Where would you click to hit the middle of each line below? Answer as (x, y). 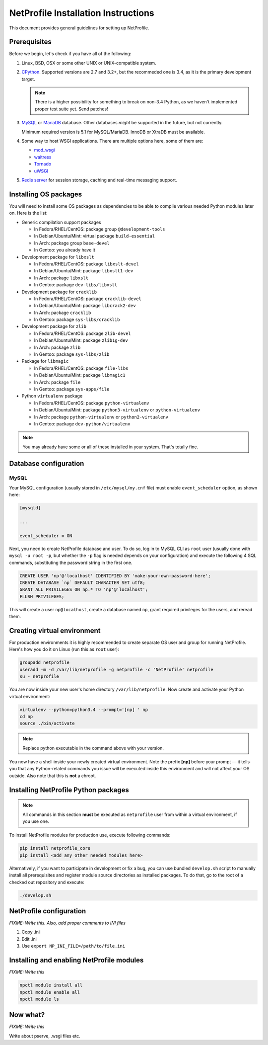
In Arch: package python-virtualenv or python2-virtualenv (101, 417)
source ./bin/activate (47, 723)
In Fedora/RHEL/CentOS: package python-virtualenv (92, 403)
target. (28, 79)
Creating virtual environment (55, 630)
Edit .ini (29, 939)
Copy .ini (31, 932)
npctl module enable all (50, 992)
